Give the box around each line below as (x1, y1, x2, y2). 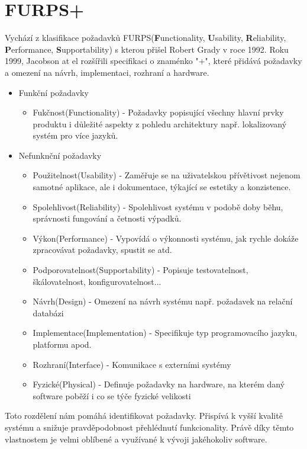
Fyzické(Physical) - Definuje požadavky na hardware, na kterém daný (33, 378, 285, 390)
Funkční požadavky (18, 86, 89, 98)
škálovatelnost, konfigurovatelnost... (33, 275, 161, 287)
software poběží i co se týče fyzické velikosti (33, 389, 191, 402)
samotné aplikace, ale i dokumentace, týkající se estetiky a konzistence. (33, 181, 291, 193)
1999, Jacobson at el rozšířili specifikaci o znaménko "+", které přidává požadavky (5, 54, 302, 67)
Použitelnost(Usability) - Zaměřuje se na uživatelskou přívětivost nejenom (33, 169, 300, 181)
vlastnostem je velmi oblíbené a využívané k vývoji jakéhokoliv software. (5, 432, 267, 445)
